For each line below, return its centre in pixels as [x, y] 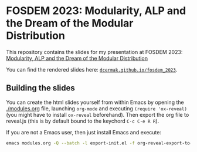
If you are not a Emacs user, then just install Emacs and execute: [84, 132]
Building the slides [40, 88]
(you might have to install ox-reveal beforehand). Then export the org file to [98, 114]
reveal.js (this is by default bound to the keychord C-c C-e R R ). [83, 121]
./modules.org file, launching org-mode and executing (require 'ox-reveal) [97, 108]
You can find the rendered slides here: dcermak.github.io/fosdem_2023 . [92, 69]
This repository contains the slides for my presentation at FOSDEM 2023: [94, 52]
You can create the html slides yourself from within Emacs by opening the [95, 102]
